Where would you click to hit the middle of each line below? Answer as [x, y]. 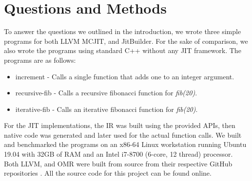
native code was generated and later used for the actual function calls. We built [123, 135]
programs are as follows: [40, 60]
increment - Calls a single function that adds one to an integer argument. [125, 76]
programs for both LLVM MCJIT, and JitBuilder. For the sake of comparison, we [126, 41]
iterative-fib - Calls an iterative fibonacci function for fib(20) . [107, 109]
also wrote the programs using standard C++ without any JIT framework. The [123, 50]
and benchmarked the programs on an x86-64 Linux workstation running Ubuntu [125, 144]
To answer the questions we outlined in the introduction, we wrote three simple [123, 31]
